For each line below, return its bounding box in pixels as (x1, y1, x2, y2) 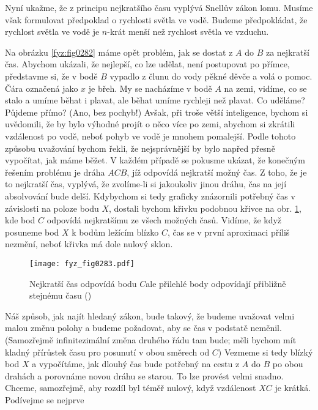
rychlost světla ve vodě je (5, 25, 100, 38)
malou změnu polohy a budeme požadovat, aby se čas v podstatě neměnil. (5, 321, 282, 334)
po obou (272, 357, 303, 370)
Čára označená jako (5, 81, 78, 94)
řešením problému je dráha (5, 165, 105, 178)
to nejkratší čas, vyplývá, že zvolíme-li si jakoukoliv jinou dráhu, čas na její (5, 177, 287, 190)
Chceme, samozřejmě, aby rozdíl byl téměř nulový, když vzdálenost (5, 381, 256, 394)
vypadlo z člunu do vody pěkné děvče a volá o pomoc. (109, 69, 312, 82)
